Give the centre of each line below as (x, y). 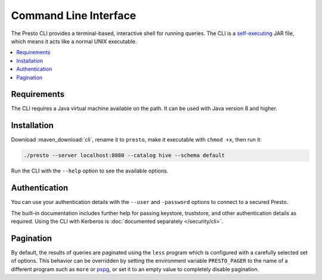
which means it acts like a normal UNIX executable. (74, 41)
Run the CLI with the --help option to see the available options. (90, 171)
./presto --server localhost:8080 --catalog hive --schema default (124, 155)
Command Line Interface (74, 15)
